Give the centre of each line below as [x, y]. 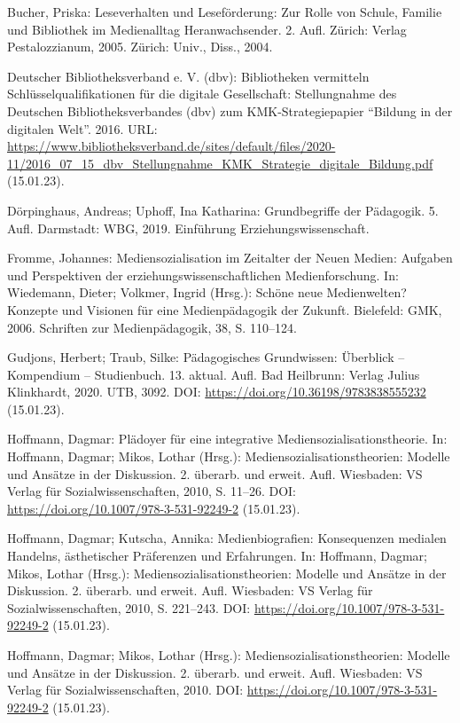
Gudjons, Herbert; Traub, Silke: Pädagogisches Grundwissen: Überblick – [206, 357]
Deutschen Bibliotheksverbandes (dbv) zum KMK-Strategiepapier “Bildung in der [230, 110]
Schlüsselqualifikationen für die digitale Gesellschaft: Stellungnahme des [202, 94]
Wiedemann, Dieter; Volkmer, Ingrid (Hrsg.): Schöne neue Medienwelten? [207, 292]
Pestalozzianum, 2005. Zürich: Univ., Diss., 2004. [140, 47]
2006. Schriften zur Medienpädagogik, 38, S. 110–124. [152, 327]
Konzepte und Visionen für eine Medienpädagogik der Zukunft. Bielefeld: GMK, [225, 309]
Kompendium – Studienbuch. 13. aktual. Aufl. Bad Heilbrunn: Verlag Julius [214, 374]
